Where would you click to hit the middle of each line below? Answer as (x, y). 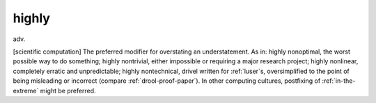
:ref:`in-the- (339, 81)
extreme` (26, 90)
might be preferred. (68, 90)
